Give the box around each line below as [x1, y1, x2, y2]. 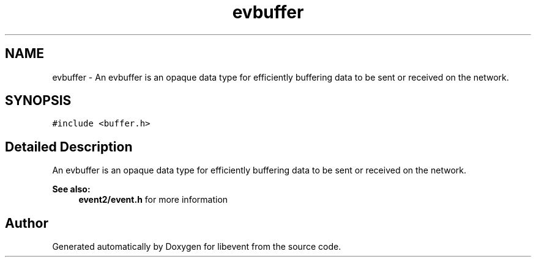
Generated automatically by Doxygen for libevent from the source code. [52, 241, 341, 252]
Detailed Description [5, 139, 133, 155]
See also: [52, 184, 91, 195]
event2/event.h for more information [78, 194, 228, 205]
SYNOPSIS [5, 93, 72, 109]
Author [5, 215, 48, 231]
